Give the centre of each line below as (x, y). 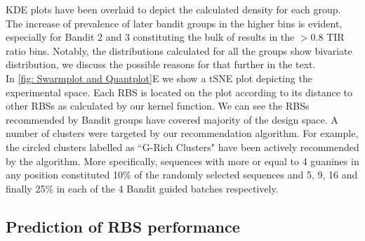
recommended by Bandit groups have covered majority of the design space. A (172, 119)
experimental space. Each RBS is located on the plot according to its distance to (179, 92)
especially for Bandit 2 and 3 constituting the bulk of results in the (150, 37)
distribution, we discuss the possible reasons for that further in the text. (161, 64)
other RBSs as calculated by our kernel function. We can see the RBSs (158, 106)
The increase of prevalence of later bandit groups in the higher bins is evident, (174, 23)
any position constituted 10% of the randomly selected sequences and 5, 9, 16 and (182, 175)
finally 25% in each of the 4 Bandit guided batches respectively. (142, 188)
